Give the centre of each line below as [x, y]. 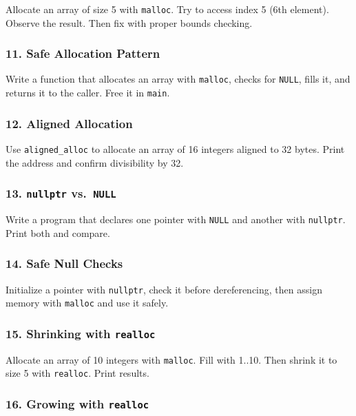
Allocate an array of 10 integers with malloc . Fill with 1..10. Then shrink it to [171, 359]
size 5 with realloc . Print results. [77, 373]
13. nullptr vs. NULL [61, 193]
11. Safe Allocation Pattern [83, 53]
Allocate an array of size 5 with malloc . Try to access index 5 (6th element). [167, 9]
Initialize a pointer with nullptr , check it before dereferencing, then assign [164, 289]
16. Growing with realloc [77, 403]
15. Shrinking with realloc [81, 333]
